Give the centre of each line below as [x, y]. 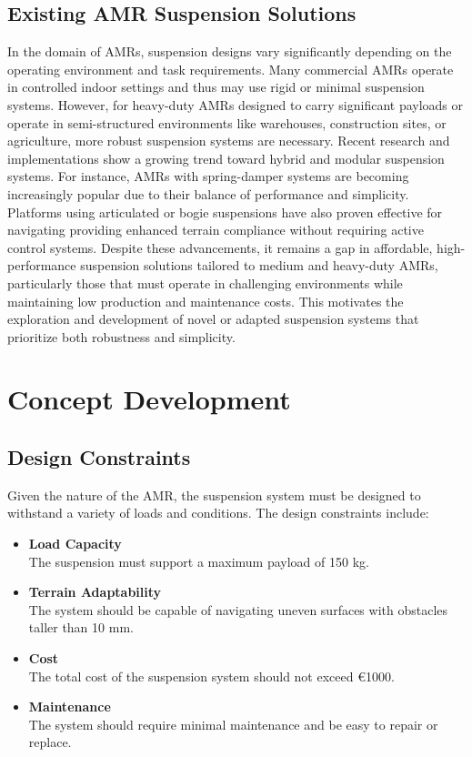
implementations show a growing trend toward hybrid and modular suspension [226, 158]
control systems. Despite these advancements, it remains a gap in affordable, [220, 247]
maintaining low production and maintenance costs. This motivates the [206, 301]
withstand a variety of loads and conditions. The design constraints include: [218, 513]
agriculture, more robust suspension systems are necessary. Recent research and [229, 141]
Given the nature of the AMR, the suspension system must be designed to [214, 495]
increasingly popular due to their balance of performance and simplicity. [208, 193]
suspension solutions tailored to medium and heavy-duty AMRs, [259, 265]
